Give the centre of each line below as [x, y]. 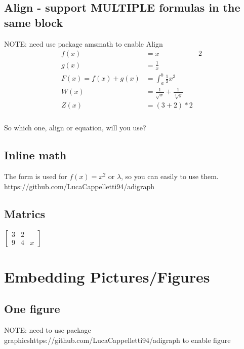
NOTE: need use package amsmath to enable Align [84, 43]
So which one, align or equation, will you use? [75, 128]
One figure [32, 309]
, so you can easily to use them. [170, 176]
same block [34, 22]
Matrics [25, 213]
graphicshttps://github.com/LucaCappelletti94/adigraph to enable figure [117, 340]
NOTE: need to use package [48, 330]
